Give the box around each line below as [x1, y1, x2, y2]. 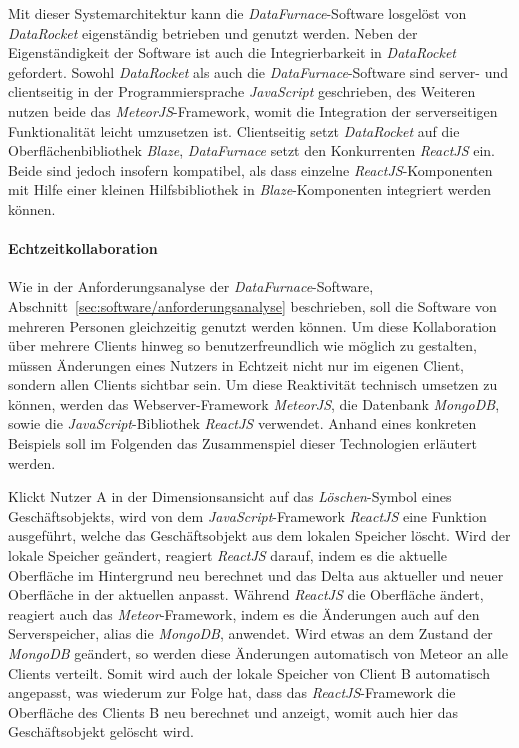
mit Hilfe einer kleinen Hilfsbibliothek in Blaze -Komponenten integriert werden [8, 179, 491, 200]
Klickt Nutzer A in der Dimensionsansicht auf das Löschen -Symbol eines [8, 486, 452, 507]
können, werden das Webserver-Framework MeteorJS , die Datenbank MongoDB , [8, 393, 500, 414]
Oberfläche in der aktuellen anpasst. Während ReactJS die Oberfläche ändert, [8, 584, 484, 605]
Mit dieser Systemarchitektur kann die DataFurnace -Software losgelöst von [8, 3, 467, 23]
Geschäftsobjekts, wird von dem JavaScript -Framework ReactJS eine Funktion [8, 505, 487, 526]
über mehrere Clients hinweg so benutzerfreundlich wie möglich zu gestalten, [8, 335, 478, 356]
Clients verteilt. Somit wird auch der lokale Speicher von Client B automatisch [8, 662, 490, 683]
